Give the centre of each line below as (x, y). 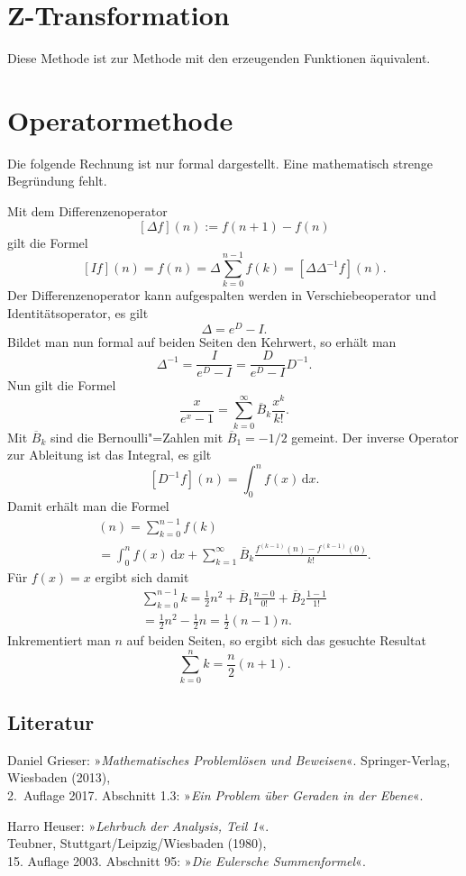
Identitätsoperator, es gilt (78, 312)
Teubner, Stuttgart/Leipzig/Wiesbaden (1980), (137, 843)
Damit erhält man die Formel (88, 506)
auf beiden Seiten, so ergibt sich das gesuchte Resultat (276, 639)
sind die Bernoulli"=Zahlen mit (137, 437)
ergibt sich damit (142, 576)
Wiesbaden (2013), (59, 777)
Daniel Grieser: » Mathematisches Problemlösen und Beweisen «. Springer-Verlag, (229, 759)
